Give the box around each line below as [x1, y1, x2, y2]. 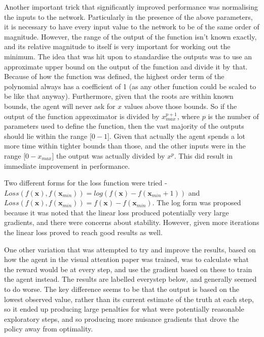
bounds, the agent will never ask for [4, 100, 116, 111]
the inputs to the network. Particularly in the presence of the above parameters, [4, 11, 253, 22]
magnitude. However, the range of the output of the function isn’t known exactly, [4, 31, 257, 42]
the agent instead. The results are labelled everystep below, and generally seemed [4, 274, 257, 284]
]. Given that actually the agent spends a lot [107, 130, 246, 141]
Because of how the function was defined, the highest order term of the [4, 71, 224, 82]
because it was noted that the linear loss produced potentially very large [4, 207, 229, 217]
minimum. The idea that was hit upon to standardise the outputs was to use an [4, 51, 252, 61]
